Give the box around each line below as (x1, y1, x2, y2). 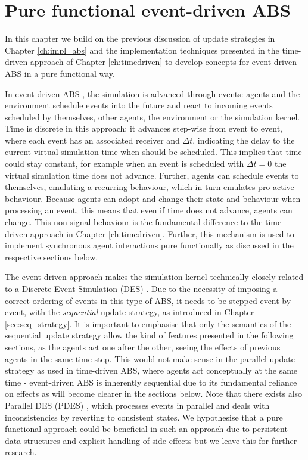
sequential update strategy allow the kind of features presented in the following (5, 329, 294, 341)
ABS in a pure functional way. (5, 67, 115, 79)
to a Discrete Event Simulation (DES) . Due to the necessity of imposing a (5, 282, 278, 294)
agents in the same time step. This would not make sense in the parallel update (5, 352, 295, 365)
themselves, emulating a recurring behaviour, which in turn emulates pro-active (5, 181, 294, 193)
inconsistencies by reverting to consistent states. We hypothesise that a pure (5, 411, 283, 423)
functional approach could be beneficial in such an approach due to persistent (5, 422, 288, 435)
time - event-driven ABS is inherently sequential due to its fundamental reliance (5, 375, 297, 388)
